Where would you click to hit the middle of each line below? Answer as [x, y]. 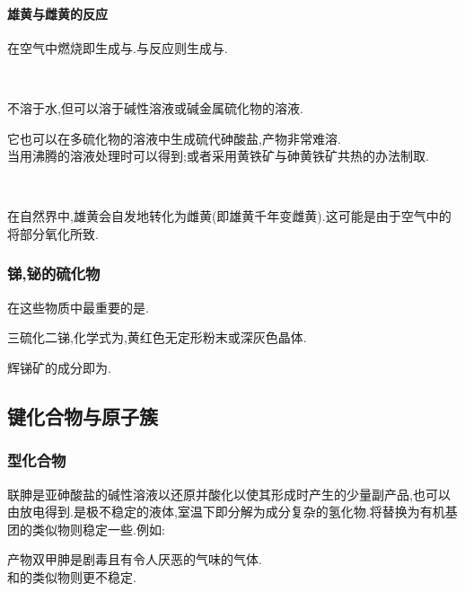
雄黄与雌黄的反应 [57, 13]
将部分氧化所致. [53, 233]
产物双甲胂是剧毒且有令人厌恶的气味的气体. [135, 559]
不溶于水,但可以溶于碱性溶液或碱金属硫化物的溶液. [155, 107]
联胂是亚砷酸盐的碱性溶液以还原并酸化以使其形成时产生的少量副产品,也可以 [229, 494]
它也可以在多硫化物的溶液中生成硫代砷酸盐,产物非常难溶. [174, 138]
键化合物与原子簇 [83, 415]
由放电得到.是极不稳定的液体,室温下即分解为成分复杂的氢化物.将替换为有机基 [232, 512]
